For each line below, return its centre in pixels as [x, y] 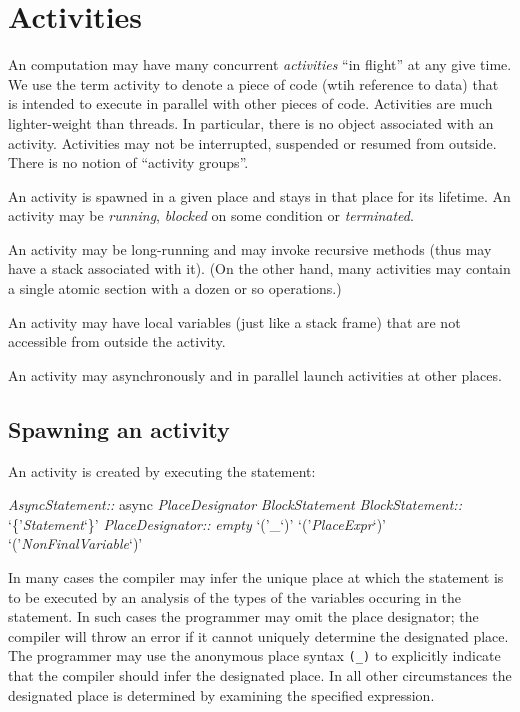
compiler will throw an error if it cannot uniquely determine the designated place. [258, 635]
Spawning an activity [119, 428]
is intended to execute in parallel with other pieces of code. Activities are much [250, 103]
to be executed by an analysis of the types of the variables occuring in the [235, 596]
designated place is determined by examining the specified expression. [221, 694]
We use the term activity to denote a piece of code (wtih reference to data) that [253, 83]
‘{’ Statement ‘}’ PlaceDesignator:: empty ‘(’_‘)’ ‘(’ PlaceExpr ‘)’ [197, 523]
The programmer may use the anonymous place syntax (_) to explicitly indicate [254, 655]
